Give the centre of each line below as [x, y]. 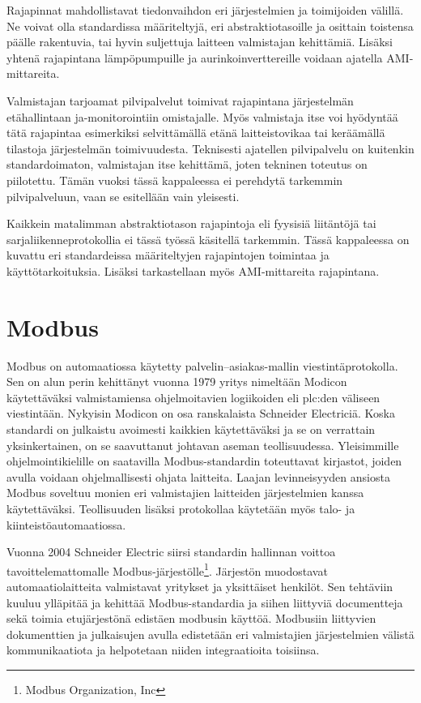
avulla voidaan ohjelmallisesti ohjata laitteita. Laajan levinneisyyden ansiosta [198, 476]
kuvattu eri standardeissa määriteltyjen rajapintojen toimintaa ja [168, 255]
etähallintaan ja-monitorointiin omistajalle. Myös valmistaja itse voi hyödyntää [202, 116]
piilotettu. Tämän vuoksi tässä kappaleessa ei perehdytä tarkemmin [175, 180]
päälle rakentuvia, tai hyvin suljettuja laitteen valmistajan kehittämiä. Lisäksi [200, 42]
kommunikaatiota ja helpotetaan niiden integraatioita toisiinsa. [163, 650]
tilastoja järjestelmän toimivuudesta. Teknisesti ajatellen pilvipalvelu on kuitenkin [210, 148]
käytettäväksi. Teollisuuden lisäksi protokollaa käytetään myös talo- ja [181, 508]
